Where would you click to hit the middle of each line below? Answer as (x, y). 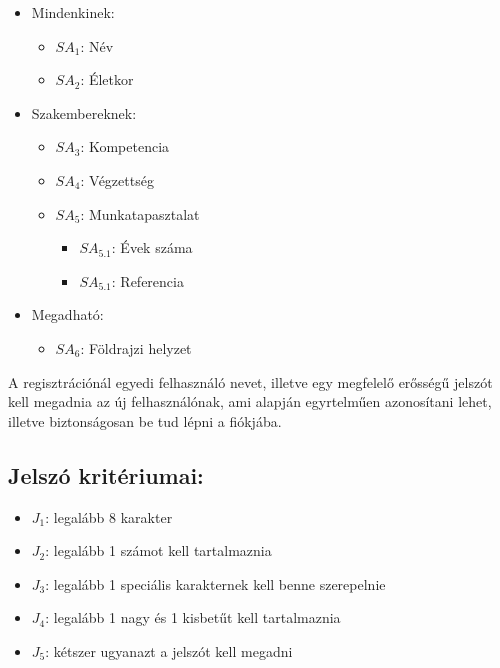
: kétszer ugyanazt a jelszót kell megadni (169, 650)
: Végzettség (117, 179)
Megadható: (67, 314)
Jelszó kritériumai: (106, 474)
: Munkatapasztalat (140, 213)
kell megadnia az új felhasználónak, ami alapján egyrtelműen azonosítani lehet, (250, 401)
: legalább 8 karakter (109, 516)
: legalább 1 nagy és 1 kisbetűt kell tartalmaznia (193, 617)
